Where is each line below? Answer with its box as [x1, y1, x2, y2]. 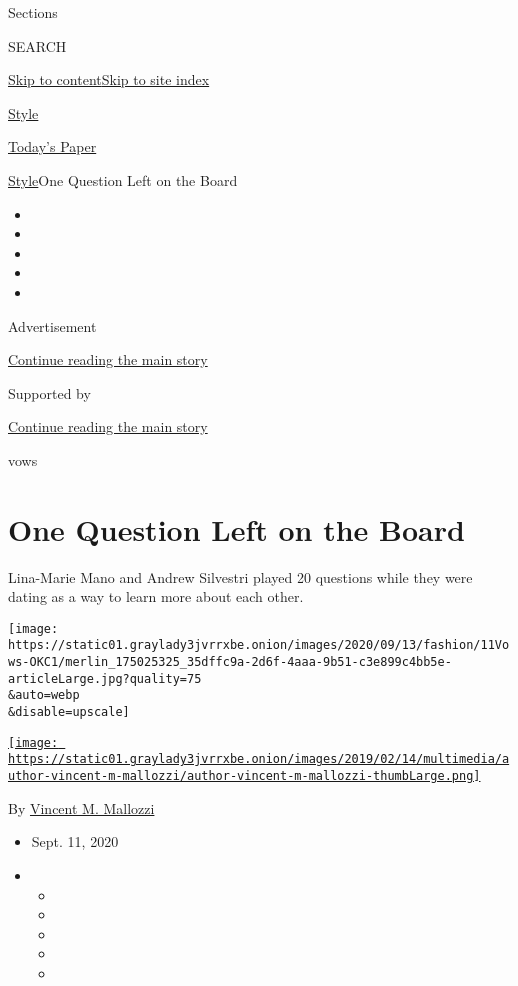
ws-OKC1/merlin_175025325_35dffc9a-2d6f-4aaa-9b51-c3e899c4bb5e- [8, 655, 452, 670]
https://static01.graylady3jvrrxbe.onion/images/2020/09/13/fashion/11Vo [8, 638, 510, 653]
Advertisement [8, 315, 97, 336]
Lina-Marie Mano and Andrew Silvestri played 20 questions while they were [8, 566, 473, 587]
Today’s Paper [8, 136, 97, 157]
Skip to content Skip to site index [8, 69, 210, 90]
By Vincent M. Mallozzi [8, 797, 155, 818]
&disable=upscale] [8, 705, 130, 720]
